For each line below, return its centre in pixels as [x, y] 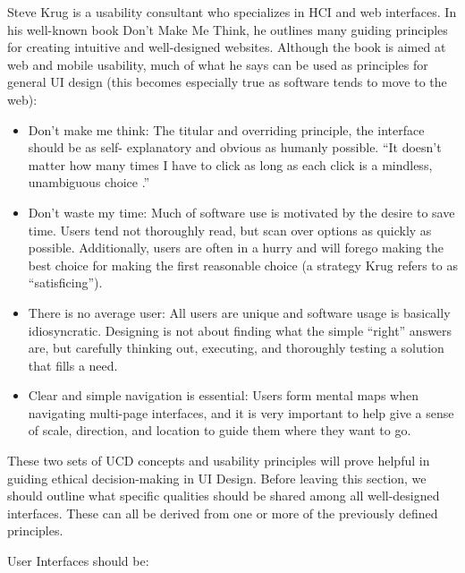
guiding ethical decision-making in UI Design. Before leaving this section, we [217, 478]
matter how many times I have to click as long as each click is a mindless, [230, 164]
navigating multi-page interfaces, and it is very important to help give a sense [241, 412]
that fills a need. [73, 365]
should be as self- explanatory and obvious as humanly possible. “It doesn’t [235, 147]
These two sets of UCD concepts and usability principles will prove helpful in [219, 461]
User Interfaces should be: [78, 561]
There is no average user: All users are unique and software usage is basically [239, 312]
